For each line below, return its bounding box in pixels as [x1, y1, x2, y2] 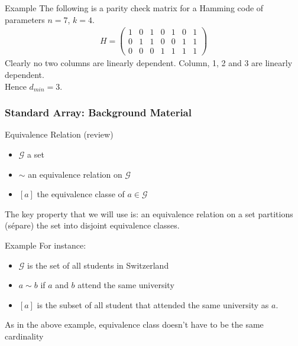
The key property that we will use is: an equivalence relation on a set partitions [5, 207, 293, 220]
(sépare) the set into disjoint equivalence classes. [5, 219, 180, 231]
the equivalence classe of [37, 188, 125, 200]
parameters [5, 13, 45, 25]
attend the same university [77, 279, 174, 291]
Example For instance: [5, 239, 86, 251]
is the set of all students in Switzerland [27, 259, 169, 271]
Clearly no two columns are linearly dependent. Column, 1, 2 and [5, 57, 242, 69]
